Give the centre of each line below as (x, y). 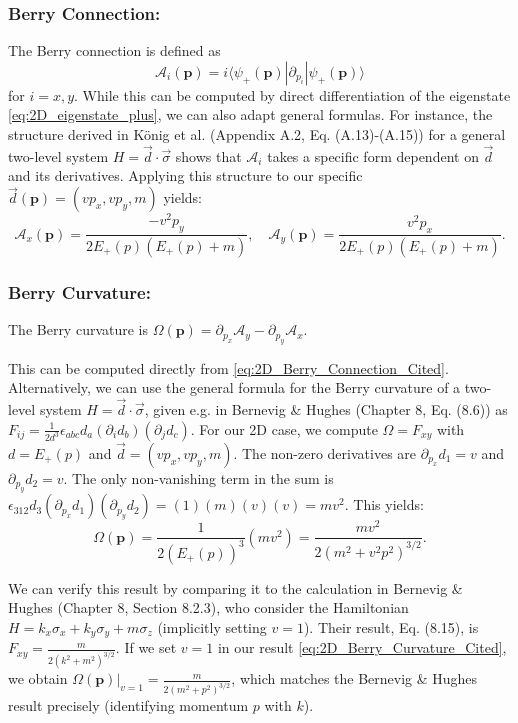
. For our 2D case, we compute (284, 428)
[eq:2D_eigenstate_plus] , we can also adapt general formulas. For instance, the (250, 114)
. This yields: (384, 504)
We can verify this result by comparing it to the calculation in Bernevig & (235, 587)
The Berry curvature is (78, 329)
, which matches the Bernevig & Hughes (354, 678)
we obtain (38, 678)
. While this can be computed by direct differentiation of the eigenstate (292, 94)
